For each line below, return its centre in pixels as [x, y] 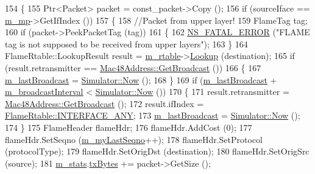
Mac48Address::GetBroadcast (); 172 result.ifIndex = [104, 103]
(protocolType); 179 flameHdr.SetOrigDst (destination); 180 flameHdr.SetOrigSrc [157, 151]
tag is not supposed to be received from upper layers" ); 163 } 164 [126, 43]
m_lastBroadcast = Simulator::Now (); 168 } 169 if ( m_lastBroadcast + [141, 79]
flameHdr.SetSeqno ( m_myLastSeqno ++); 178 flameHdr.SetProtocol [134, 139]
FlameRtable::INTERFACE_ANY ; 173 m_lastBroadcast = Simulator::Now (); [153, 115]
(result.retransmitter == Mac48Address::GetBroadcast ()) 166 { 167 [133, 67]
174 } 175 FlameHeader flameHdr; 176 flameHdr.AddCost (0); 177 [129, 127]
